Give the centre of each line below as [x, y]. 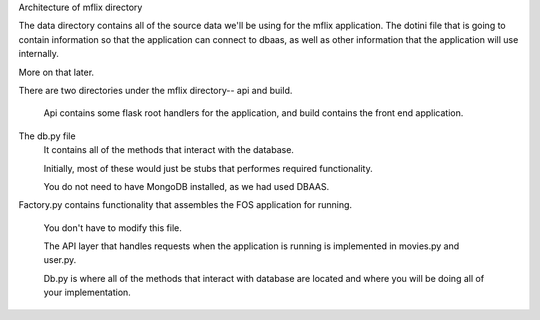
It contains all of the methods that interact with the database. [169, 150]
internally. [39, 54]
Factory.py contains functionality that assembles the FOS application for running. [185, 205]
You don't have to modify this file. [112, 227]
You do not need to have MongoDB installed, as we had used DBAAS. [186, 186]
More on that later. [56, 72]
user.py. [60, 260]
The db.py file [47, 136]
